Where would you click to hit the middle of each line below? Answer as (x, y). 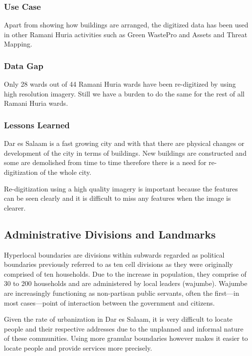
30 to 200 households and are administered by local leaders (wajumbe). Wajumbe (126, 283)
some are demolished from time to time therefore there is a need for (105, 162)
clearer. (15, 207)
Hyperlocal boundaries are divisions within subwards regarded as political (114, 254)
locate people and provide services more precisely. (78, 347)
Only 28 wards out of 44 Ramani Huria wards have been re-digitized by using (120, 84)
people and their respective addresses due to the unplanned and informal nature (124, 328)
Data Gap (24, 65)
